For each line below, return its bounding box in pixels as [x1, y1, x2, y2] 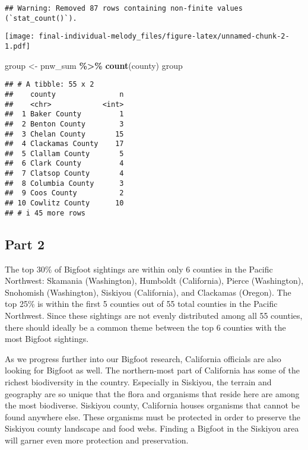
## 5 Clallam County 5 [5, 149, 124, 158]
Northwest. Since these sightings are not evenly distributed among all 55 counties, [5, 309, 303, 321]
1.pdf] [5, 42, 30, 50]
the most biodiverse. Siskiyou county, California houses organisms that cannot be [5, 399, 300, 411]
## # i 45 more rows [5, 208, 86, 217]
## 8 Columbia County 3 [5, 179, 124, 188]
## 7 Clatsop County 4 [5, 169, 124, 178]
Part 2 [5, 234, 45, 253]
